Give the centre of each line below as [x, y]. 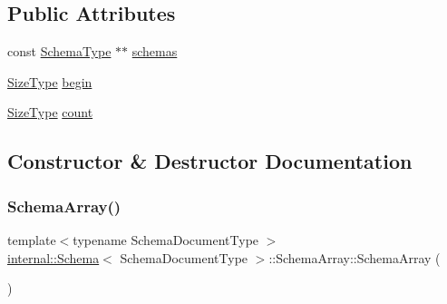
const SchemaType [59, 51]
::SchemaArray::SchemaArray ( [355, 257]
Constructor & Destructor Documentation [210, 161]
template [32, 239]
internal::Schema [53, 257]
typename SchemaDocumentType [166, 239]
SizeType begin [50, 81]
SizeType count [50, 112]
